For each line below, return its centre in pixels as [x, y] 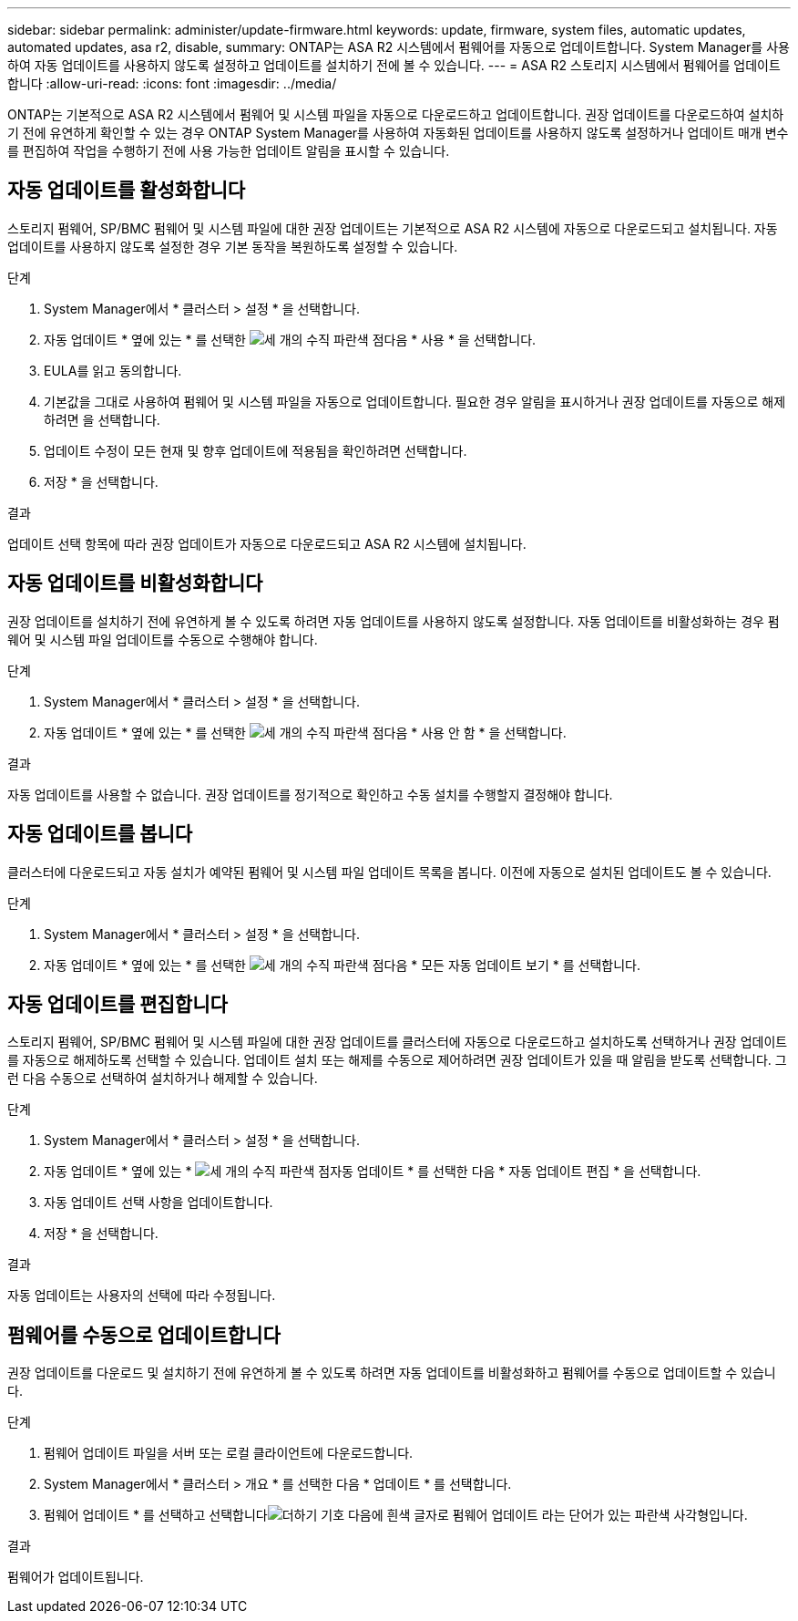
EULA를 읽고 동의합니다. [113, 370]
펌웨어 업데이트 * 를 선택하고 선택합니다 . [396, 1515]
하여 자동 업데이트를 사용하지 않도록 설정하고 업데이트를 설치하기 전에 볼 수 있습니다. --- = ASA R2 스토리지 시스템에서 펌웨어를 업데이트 [394, 65]
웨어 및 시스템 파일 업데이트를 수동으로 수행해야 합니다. [163, 639]
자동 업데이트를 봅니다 [100, 834]
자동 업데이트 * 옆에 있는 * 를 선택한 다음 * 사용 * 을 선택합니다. [290, 339]
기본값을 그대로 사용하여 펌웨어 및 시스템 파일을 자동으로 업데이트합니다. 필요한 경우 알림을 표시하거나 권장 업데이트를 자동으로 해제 [415, 401]
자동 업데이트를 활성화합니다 [127, 191]
